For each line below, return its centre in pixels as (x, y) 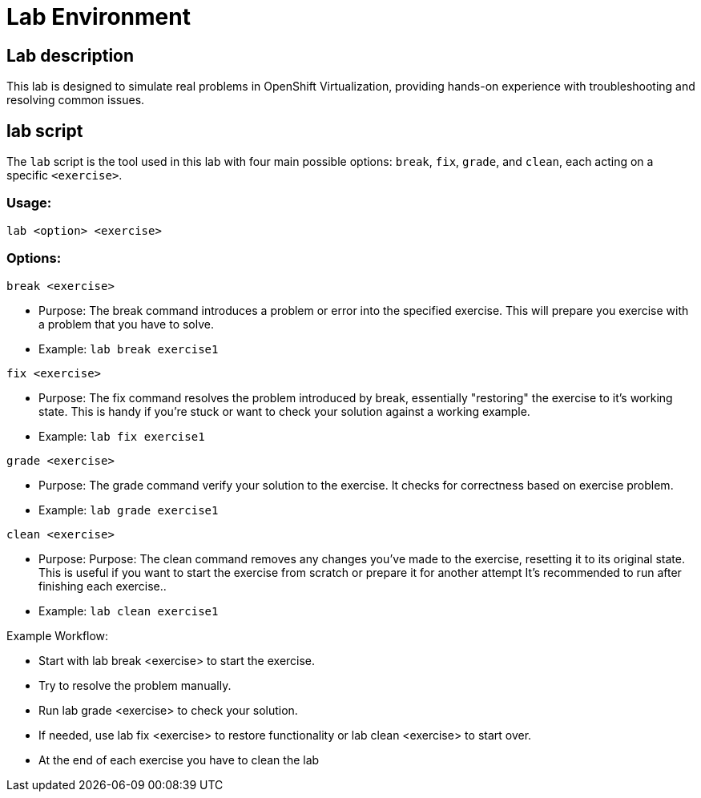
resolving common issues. (76, 100)
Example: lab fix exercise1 (122, 436)
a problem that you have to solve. (127, 324)
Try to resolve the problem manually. (135, 685)
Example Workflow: (58, 635)
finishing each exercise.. (103, 586)
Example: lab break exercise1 (129, 349)
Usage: (29, 203)
